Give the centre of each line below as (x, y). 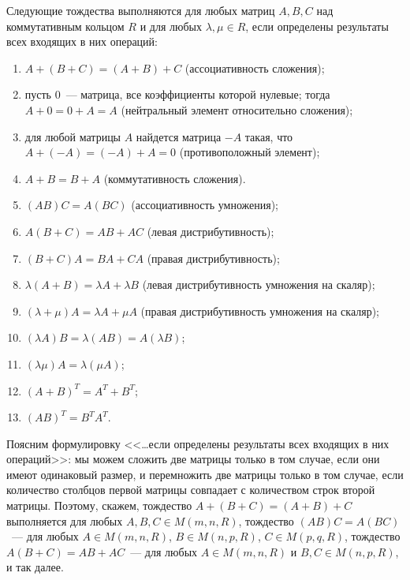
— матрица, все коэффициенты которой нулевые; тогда (198, 94)
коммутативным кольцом (65, 26)
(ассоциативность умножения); (205, 205)
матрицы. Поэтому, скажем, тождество (99, 505)
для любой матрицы (73, 136)
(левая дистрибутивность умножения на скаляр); (259, 284)
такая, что (269, 136)
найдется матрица (179, 136)
